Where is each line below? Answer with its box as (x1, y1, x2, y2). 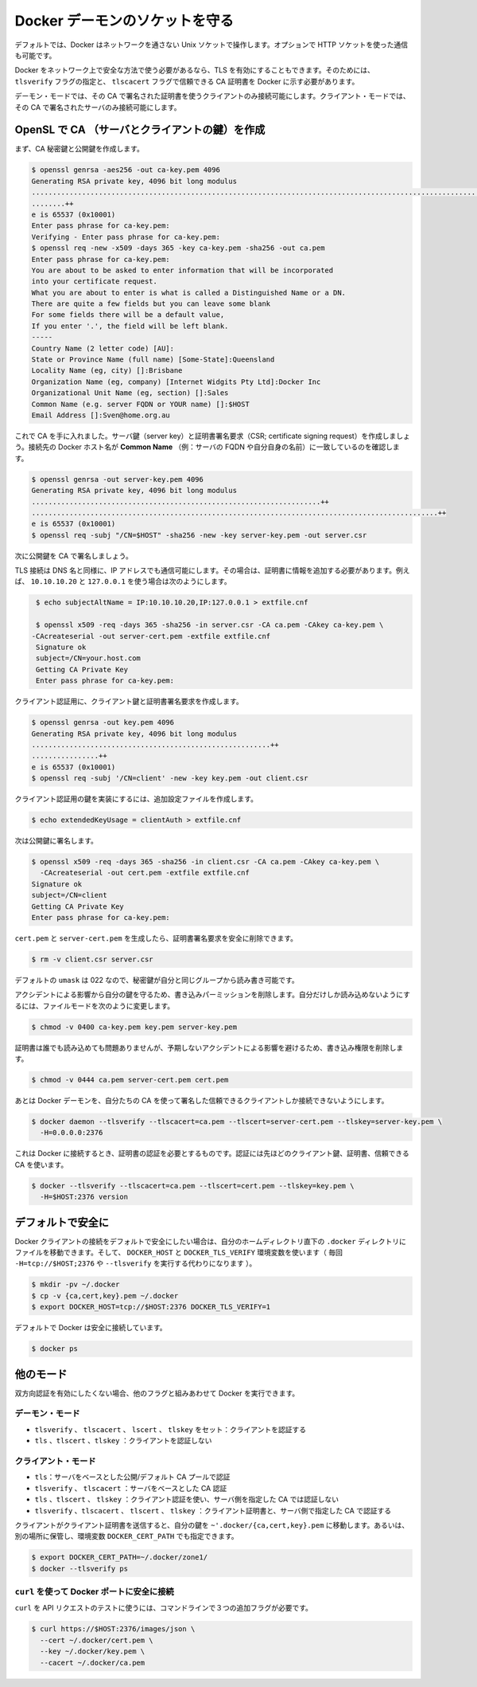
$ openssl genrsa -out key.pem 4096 (31, 718, 175, 727)
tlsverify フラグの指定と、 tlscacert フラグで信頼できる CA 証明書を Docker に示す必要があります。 (14, 76, 359, 86)
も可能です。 (14, 50, 56, 60)
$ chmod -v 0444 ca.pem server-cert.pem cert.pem (31, 1075, 229, 1085)
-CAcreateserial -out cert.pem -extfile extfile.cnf (40, 868, 250, 878)
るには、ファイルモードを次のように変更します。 (14, 1000, 175, 1011)
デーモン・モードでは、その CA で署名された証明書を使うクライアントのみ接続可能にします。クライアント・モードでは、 (14, 92, 410, 101)
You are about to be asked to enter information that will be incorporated (31, 265, 334, 275)
